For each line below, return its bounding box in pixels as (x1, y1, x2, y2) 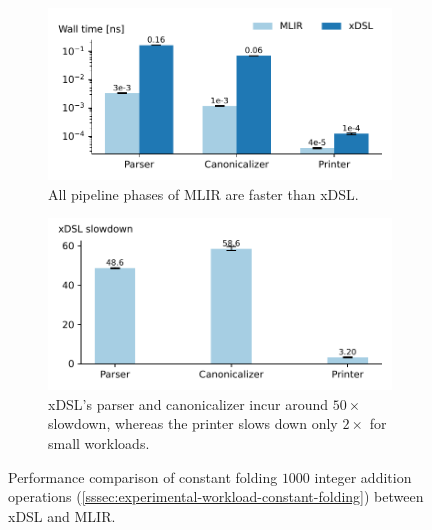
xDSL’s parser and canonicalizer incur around (48, 393, 328, 414)
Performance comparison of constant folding (8, 466, 278, 487)
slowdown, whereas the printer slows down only (48, 413, 338, 434)
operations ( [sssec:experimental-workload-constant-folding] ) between (8, 486, 424, 507)
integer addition (314, 466, 412, 487)
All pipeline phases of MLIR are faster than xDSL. (48, 183, 359, 204)
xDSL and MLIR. (8, 505, 116, 526)
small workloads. (48, 432, 150, 453)
